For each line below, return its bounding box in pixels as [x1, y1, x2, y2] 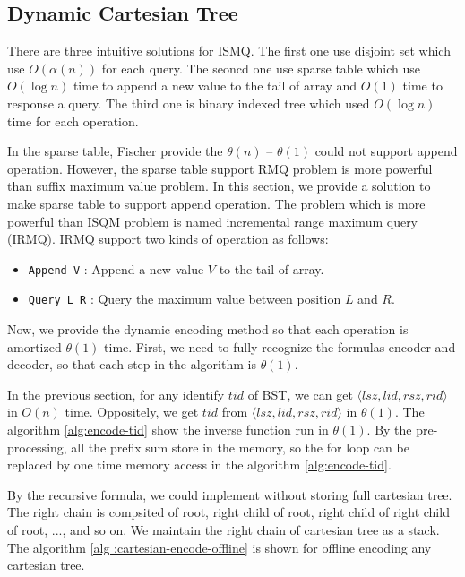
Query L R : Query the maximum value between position [28, 289, 341, 308]
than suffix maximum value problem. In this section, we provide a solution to [7, 177, 431, 195]
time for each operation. [7, 111, 139, 130]
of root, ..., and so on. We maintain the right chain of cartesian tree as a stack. [7, 520, 440, 538]
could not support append [314, 142, 458, 160]
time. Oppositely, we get [65, 402, 199, 421]
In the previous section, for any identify [7, 384, 225, 403]
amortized [7, 337, 62, 356]
